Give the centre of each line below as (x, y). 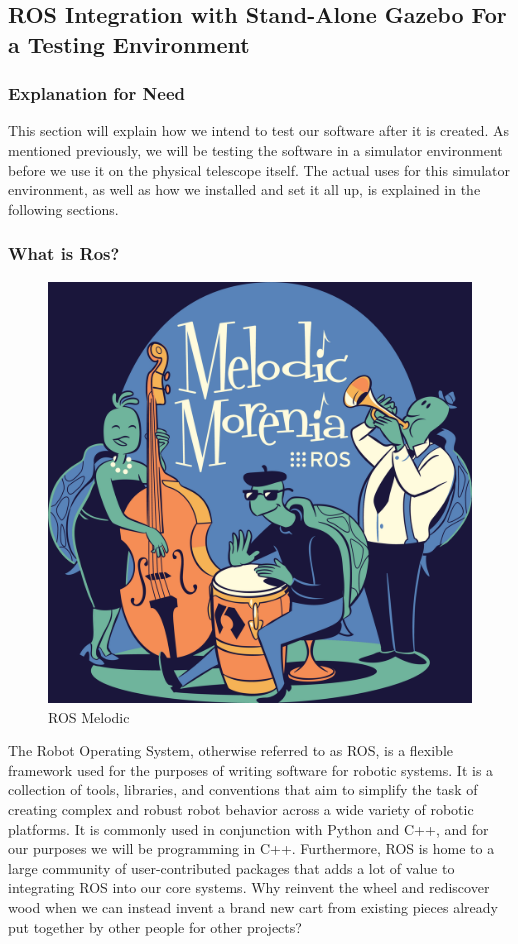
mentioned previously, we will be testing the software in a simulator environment (255, 149)
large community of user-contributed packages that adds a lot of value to (231, 867)
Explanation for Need (96, 93)
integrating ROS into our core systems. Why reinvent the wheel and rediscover (249, 887)
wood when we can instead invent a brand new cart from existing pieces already (253, 907)
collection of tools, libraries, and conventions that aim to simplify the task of (243, 789)
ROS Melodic (89, 716)
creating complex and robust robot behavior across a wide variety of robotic (241, 809)
